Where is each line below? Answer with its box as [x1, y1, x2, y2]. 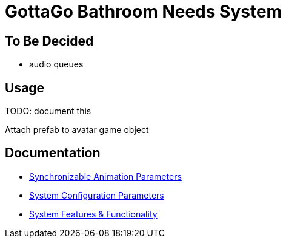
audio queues [29, 59, 84, 70]
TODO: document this [5, 106, 91, 117]
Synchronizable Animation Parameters [29, 171, 182, 182]
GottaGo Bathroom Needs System [5, 1, 282, 22]
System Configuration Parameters [29, 190, 164, 200]
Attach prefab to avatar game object [5, 125, 149, 135]
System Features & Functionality [29, 208, 158, 219]
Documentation [5, 145, 101, 161]
